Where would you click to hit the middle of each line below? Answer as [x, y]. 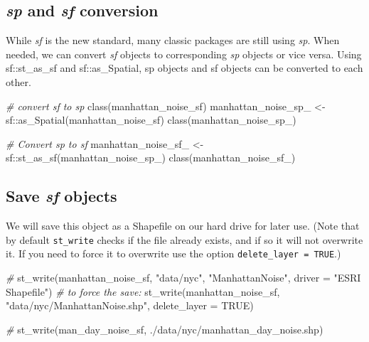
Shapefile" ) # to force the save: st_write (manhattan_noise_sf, [143, 291]
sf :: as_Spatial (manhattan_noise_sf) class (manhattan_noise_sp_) [151, 120]
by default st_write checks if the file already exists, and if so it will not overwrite [184, 239]
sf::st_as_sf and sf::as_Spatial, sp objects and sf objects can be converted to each [184, 68]
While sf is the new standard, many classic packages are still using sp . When [173, 40]
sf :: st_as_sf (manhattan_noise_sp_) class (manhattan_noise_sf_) [151, 157]
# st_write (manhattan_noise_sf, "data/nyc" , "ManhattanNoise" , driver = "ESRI [183, 278]
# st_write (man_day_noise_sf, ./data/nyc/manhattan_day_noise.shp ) [165, 329]
